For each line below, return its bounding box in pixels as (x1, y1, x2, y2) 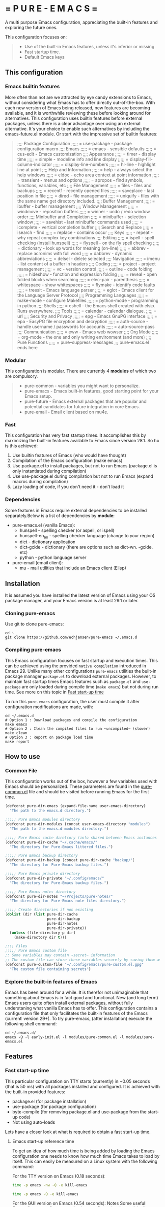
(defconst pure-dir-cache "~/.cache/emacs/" (5, 840, 98, 845)
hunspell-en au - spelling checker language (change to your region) (19, 532, 155, 540)
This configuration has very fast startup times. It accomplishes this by (5, 432, 146, 438)
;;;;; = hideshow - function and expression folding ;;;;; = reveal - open (17, 271, 157, 277)
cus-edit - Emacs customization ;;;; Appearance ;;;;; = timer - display (17, 151, 156, 157)
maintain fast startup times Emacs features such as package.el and (5, 678, 141, 685)
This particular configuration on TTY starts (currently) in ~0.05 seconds (5, 1078, 150, 1084)
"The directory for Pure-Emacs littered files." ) (9, 844, 113, 849)
